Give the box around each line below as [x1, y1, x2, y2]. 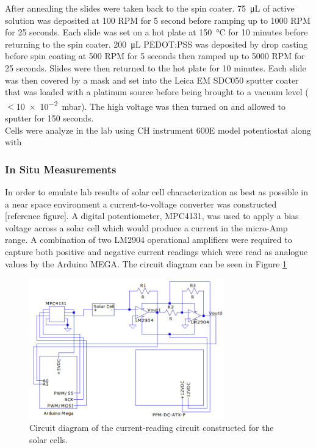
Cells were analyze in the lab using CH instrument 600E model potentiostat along [5, 123, 311, 136]
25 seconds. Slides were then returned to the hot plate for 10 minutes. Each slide [5, 61, 306, 74]
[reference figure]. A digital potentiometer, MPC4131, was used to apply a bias [5, 209, 299, 222]
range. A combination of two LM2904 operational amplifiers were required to [5, 233, 292, 246]
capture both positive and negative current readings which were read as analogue [5, 245, 308, 258]
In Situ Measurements [5, 161, 117, 176]
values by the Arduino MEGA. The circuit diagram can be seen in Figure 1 [5, 257, 287, 270]
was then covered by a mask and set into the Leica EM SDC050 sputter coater [5, 73, 299, 86]
